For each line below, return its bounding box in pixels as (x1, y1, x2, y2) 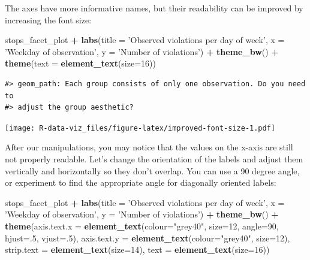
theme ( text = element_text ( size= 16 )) (5, 57, 156, 69)
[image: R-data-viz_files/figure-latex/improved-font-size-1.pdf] (5, 123, 276, 132)
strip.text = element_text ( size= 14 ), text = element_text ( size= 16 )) (5, 243, 270, 256)
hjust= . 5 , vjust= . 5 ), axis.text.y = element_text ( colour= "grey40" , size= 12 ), (5, 231, 290, 244)
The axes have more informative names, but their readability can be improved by (5, 2, 303, 14)
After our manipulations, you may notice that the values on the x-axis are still (5, 141, 293, 153)
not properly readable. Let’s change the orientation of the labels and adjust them (5, 153, 303, 165)
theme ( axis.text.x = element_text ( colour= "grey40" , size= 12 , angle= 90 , (5, 219, 279, 232)
